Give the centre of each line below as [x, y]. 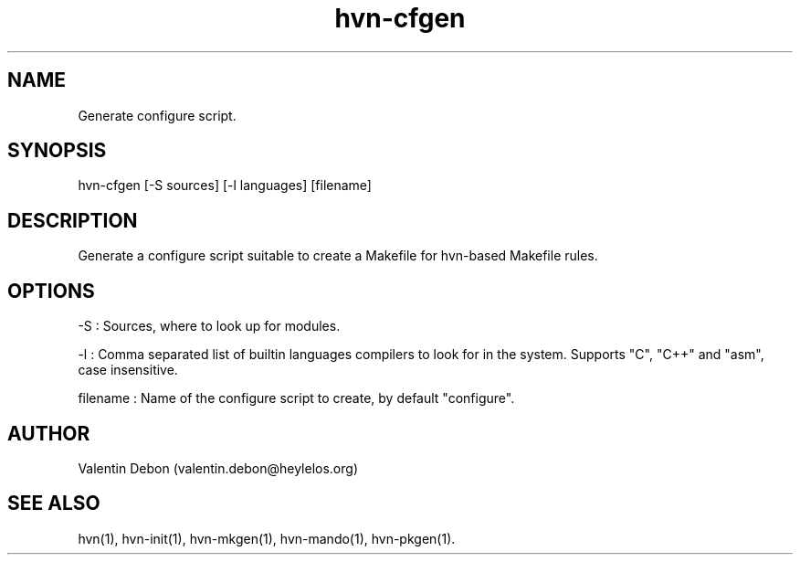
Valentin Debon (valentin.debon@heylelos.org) [218, 468]
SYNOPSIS [57, 151]
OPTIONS [51, 291]
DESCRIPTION [73, 220]
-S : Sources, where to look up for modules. [209, 326]
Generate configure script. [157, 115]
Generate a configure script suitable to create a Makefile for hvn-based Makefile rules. [338, 256]
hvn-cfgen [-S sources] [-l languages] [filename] [225, 186]
